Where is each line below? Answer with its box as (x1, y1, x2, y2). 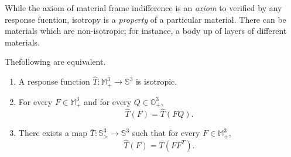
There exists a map (18, 127, 88, 139)
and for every (84, 95, 132, 107)
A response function (18, 75, 90, 88)
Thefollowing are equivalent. (5, 55, 106, 68)
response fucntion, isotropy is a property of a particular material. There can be (5, 13, 286, 25)
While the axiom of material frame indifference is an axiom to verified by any (5, 2, 282, 13)
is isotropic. (135, 75, 177, 88)
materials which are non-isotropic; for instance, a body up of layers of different (5, 25, 287, 37)
